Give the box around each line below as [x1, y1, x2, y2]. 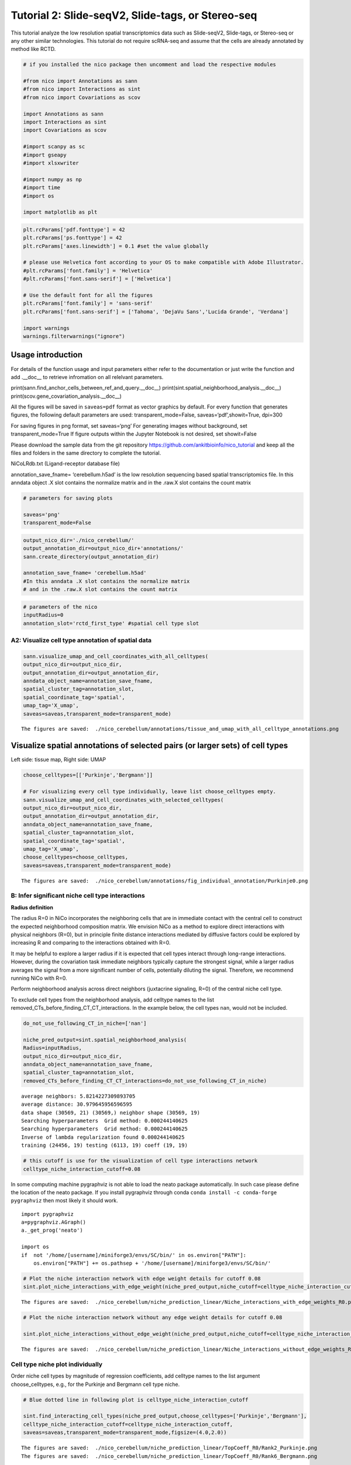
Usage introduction [11, 350, 83, 360]
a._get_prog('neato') [21, 1227, 83, 1234]
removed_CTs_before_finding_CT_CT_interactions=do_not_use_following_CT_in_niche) [23, 1077, 267, 1084]
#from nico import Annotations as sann [23, 78, 137, 84]
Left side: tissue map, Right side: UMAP [11, 756, 106, 763]
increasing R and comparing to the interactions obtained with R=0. [11, 939, 171, 946]
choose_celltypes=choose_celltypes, [23, 854, 129, 861]
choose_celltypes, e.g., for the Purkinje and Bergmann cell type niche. [11, 1381, 180, 1388]
